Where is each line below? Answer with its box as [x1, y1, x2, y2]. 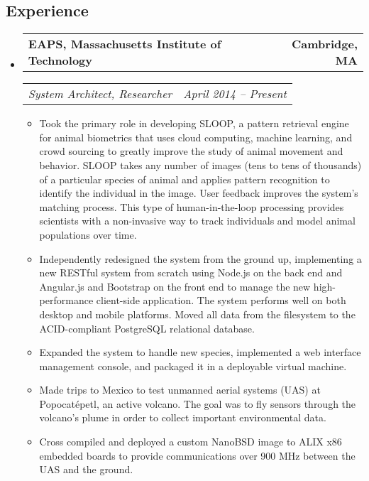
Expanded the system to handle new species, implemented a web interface [39, 345, 361, 360]
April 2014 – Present [183, 85, 287, 102]
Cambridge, [292, 36, 358, 53]
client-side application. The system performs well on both [96, 293, 346, 308]
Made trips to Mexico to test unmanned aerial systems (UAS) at [39, 382, 321, 397]
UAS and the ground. [39, 462, 133, 477]
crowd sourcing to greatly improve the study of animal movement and [39, 144, 343, 158]
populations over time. [39, 227, 137, 242]
